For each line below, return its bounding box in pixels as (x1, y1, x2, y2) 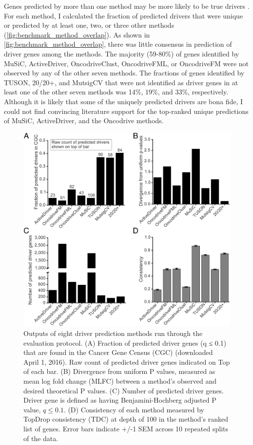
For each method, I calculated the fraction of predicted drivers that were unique (4, 10, 243, 20)
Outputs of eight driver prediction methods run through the (23, 328, 203, 338)
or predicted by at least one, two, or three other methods (4, 20, 175, 30)
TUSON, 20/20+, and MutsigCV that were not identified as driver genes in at (4, 77, 238, 87)
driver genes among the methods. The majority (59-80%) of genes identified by (4, 48, 239, 58)
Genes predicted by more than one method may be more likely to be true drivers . (4, 1, 250, 11)
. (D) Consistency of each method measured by (63, 404, 204, 414)
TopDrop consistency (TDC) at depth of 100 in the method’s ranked (23, 414, 228, 424)
